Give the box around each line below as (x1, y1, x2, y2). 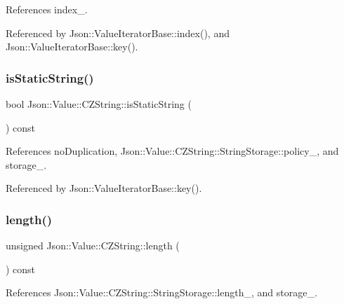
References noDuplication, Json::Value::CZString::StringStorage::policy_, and (6, 144, 339, 158)
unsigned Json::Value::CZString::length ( (6, 238, 180, 253)
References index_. (6, 2, 88, 16)
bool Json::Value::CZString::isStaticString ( (6, 97, 192, 111)
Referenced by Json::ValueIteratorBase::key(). (6, 181, 202, 195)
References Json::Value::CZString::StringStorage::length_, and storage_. (6, 285, 317, 300)
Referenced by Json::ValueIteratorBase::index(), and (6, 25, 230, 40)
